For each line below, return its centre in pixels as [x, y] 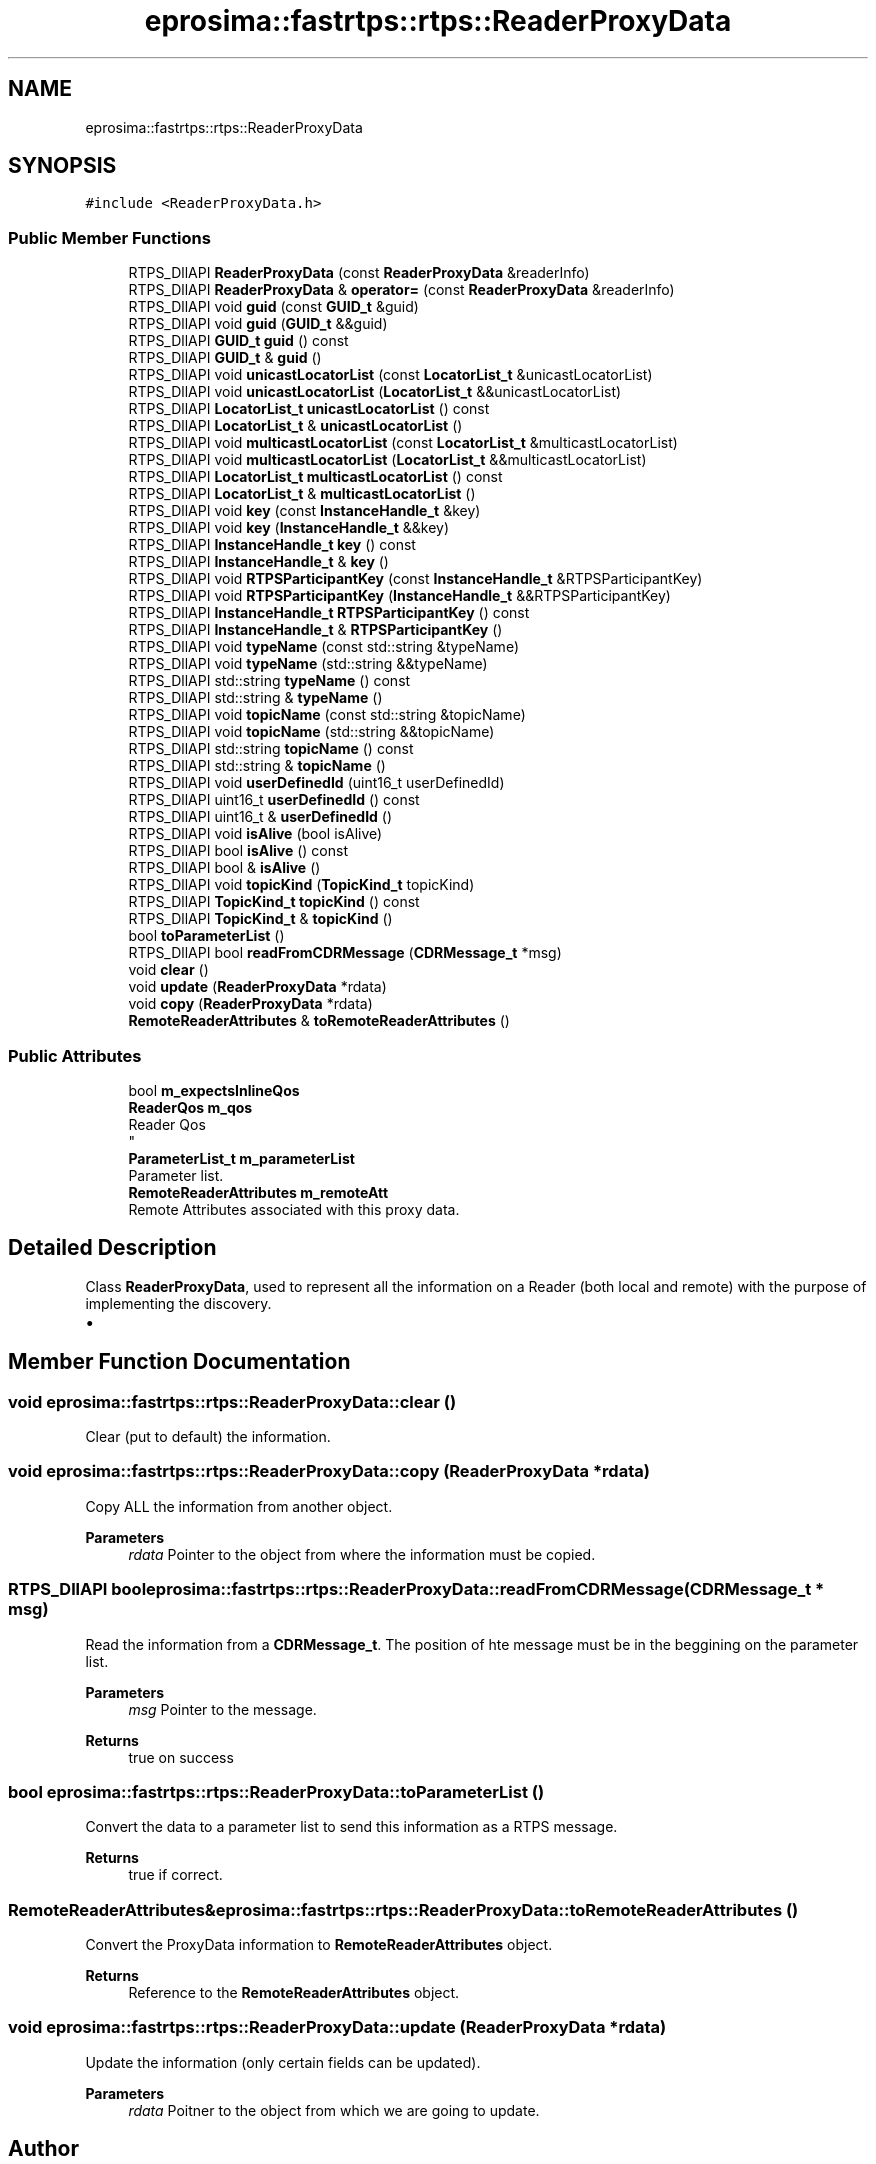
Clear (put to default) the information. [208, 1436]
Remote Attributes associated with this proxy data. [294, 1209]
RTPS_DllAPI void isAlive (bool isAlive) [255, 834]
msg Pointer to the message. [222, 1709]
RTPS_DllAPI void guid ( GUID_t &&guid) [258, 324]
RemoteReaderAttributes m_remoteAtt [258, 1192]
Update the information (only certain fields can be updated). [283, 2062]
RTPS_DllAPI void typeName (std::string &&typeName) [308, 664]
